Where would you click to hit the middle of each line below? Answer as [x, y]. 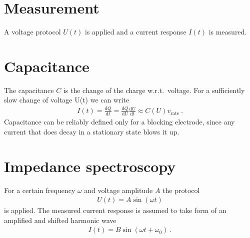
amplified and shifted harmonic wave [60, 220]
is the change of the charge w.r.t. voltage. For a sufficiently [154, 90]
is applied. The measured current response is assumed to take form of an [115, 210]
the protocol [181, 190]
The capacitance [29, 90]
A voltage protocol [32, 32]
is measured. [228, 32]
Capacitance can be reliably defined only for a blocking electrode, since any [119, 122]
